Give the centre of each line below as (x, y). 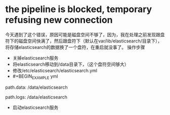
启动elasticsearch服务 (35, 107)
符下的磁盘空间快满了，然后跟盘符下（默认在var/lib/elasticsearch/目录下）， (84, 41)
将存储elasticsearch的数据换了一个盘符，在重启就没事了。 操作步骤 (75, 47)
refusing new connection (59, 20)
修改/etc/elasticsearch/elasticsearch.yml (55, 70)
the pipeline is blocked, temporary (79, 9)
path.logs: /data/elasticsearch (36, 97)
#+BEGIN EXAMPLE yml (35, 77)
